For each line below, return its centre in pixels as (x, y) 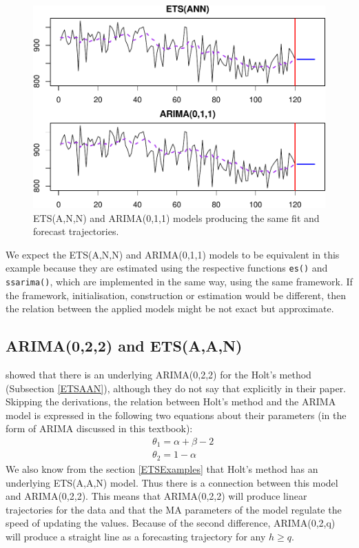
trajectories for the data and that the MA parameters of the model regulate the (174, 509)
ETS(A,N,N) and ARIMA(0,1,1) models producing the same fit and (176, 217)
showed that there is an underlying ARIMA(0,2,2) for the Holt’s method (158, 374)
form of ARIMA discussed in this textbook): (99, 428)
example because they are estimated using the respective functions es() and (167, 268)
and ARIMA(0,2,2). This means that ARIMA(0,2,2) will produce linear (156, 496)
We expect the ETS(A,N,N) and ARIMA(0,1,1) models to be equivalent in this (173, 254)
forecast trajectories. (76, 231)
